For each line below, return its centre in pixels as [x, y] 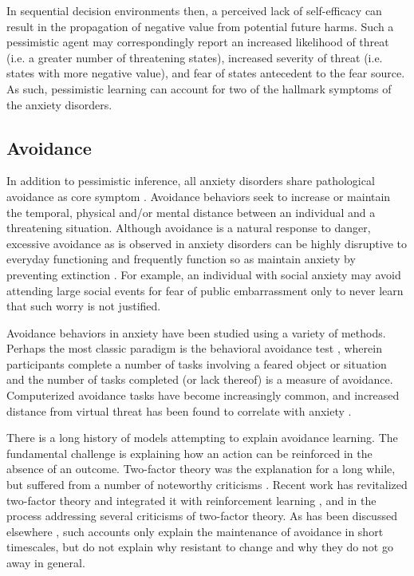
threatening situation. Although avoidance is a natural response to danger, [189, 228]
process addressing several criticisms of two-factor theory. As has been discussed [202, 516]
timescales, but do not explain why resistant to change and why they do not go [200, 547]
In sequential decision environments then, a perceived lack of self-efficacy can [194, 10]
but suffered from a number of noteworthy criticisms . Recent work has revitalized [207, 485]
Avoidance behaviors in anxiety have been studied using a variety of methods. [196, 332]
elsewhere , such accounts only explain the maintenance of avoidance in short [195, 531]
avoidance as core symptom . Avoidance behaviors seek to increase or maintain [199, 196]
